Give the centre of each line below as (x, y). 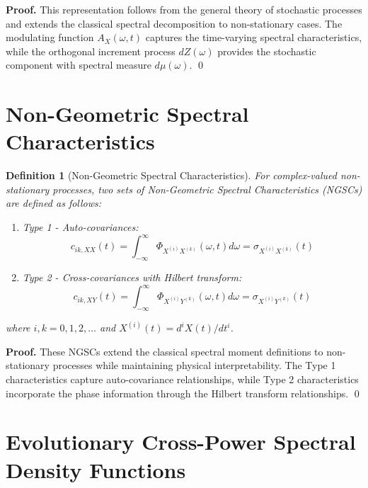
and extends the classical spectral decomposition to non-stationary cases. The (174, 23)
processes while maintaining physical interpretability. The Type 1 (194, 365)
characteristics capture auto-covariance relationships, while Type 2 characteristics (182, 379)
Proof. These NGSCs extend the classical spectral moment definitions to (165, 351)
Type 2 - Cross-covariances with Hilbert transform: (132, 277)
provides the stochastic (267, 51)
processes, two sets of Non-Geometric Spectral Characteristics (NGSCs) (207, 189)
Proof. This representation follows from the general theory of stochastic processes (184, 9)
